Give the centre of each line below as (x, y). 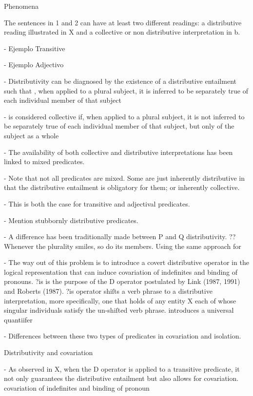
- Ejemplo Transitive (35, 48)
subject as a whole (31, 135)
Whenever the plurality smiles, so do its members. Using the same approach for (123, 246)
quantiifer (18, 319)
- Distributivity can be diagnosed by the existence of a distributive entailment (120, 81)
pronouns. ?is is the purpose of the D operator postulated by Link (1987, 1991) (122, 281)
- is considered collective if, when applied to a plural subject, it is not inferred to (124, 116)
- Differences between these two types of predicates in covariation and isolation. (123, 336)
